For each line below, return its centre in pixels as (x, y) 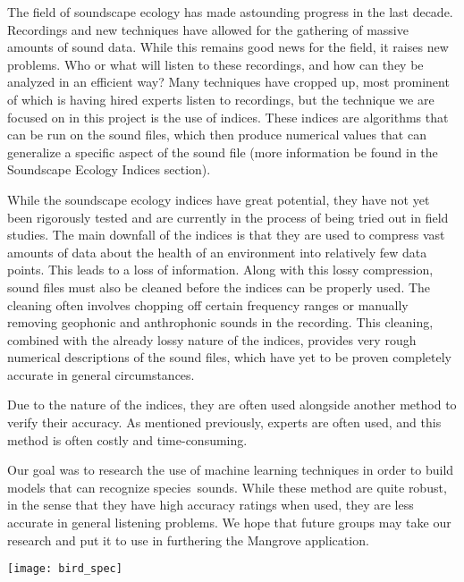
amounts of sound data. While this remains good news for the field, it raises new (228, 47)
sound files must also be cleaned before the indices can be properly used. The (219, 287)
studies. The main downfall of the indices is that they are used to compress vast (226, 235)
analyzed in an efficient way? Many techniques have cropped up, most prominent (228, 82)
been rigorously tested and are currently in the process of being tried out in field (228, 217)
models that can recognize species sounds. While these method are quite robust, (227, 487)
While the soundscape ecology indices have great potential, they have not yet (219, 199)
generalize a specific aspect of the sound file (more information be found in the (223, 152)
